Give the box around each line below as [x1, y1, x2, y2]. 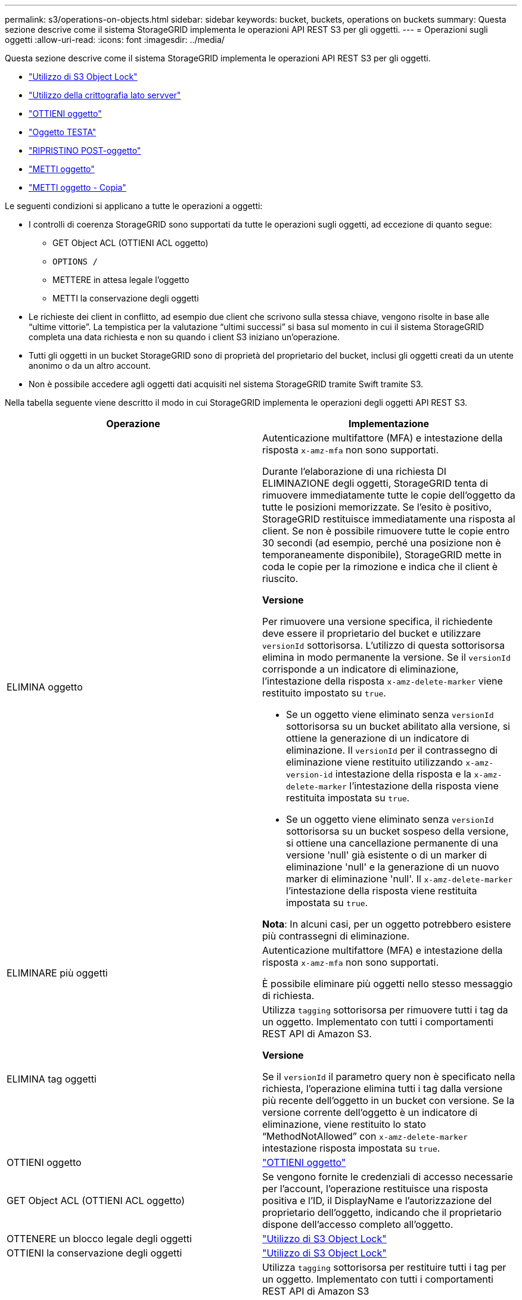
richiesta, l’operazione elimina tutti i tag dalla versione [262, 1083, 503, 1094]
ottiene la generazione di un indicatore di [286, 732, 470, 744]
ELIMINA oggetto [7, 681, 83, 693]
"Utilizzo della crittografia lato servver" [29, 90, 181, 100]
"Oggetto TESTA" [29, 127, 97, 137]
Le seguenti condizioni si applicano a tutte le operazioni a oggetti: [5, 201, 263, 211]
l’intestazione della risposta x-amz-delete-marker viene [262, 675, 503, 687]
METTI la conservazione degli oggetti [52, 293, 199, 303]
